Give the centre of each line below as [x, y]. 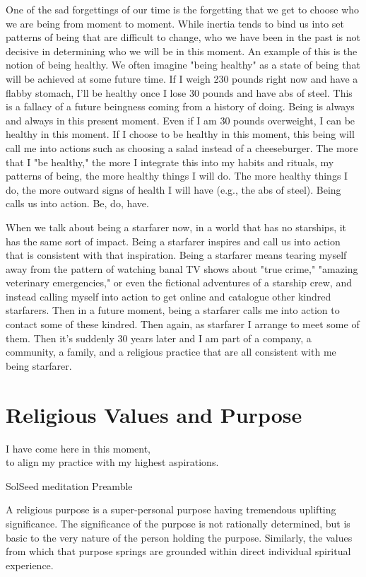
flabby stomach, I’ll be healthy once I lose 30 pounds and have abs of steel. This [179, 92]
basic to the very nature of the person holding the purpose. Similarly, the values [179, 537]
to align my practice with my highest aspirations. [112, 462]
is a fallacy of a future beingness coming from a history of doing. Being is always [180, 106]
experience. [30, 565]
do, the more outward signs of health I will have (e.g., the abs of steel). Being [173, 189]
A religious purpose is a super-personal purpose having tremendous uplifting [171, 509]
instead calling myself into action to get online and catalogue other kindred [169, 296]
